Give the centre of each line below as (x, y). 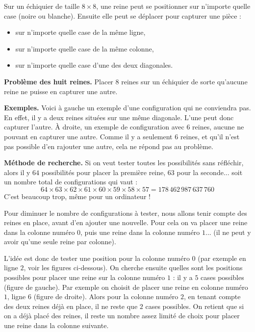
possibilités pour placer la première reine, (103, 172)
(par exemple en (222, 258)
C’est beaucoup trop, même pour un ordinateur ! (77, 196)
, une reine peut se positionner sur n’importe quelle (173, 6)
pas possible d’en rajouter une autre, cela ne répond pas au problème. (109, 146)
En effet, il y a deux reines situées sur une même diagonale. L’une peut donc (119, 117)
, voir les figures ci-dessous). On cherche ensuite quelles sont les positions (133, 268)
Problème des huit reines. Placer (59, 81)
